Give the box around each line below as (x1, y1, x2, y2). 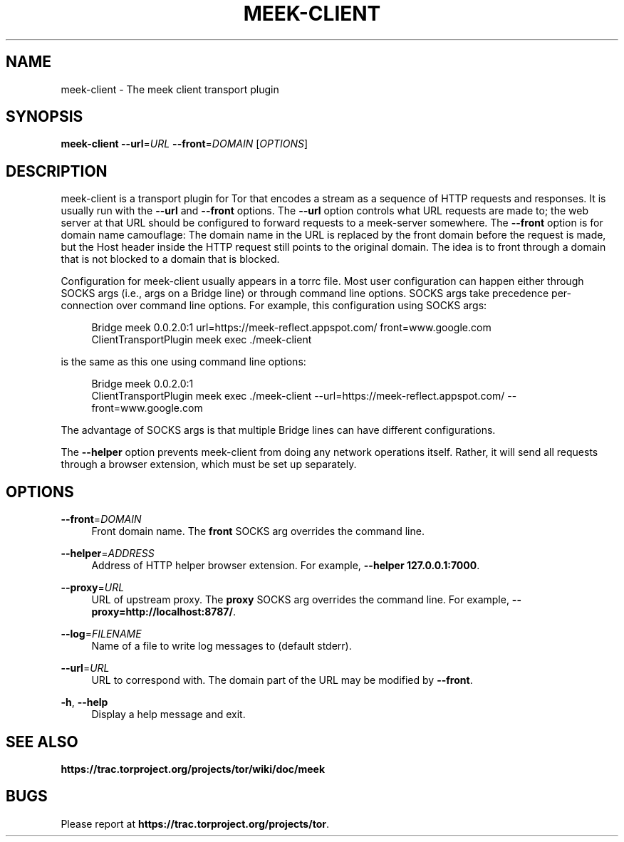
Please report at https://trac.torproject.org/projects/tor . (61, 817, 329, 830)
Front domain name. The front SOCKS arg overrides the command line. (91, 525, 425, 538)
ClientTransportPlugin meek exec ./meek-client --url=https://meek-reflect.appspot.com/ (91, 390, 505, 402)
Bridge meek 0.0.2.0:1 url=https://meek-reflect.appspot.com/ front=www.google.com (91, 321, 492, 334)
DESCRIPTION (6, 162, 108, 180)
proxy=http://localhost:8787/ (91, 605, 233, 618)
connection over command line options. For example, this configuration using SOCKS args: (61, 299, 487, 312)
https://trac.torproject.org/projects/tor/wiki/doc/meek (61, 762, 326, 775)
